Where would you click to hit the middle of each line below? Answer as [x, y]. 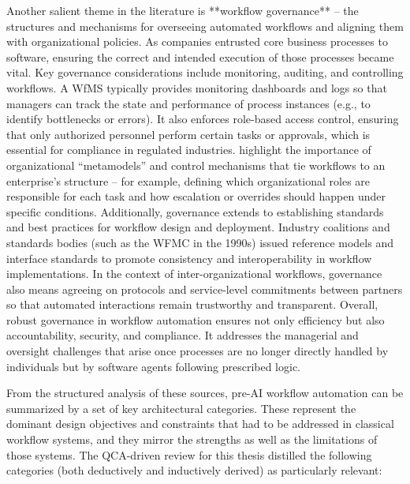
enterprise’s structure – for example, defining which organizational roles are [188, 180]
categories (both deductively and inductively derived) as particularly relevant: [194, 470]
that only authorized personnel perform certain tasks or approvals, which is [188, 134]
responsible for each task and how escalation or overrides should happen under [196, 196]
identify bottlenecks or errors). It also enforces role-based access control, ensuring [203, 119]
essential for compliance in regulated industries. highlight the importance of [189, 150]
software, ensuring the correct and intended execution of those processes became [200, 56]
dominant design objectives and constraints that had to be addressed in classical [200, 424]
